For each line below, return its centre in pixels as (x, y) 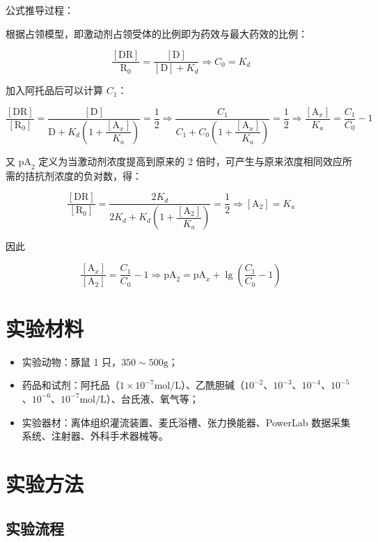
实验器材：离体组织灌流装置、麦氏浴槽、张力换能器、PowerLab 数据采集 (186, 422)
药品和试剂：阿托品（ (71, 385)
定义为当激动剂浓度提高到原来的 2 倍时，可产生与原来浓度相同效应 (190, 161)
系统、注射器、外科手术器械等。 (95, 436)
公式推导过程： (40, 10)
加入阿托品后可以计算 (54, 90)
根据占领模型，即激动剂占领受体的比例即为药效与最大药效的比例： (157, 33)
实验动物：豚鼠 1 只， (72, 361)
